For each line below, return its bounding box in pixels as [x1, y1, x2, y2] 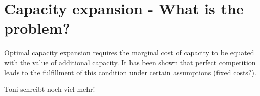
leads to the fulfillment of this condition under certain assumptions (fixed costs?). [4, 67, 256, 77]
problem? [4, 18, 70, 38]
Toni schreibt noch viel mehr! [4, 84, 95, 94]
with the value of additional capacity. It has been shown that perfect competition [4, 57, 256, 67]
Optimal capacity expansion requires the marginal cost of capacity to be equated [4, 47, 254, 58]
